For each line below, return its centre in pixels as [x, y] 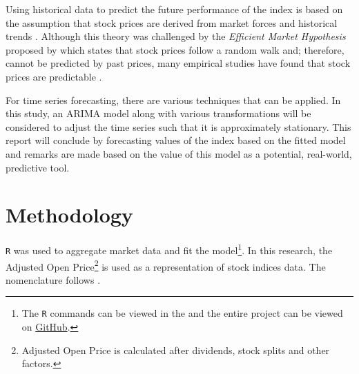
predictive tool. [38, 167]
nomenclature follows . [53, 279]
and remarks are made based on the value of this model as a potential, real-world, [179, 153]
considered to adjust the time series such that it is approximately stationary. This [178, 126]
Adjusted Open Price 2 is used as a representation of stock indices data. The [166, 265]
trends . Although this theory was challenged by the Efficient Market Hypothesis [176, 36]
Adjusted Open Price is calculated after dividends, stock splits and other [176, 350]
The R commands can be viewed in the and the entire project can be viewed [182, 313]
